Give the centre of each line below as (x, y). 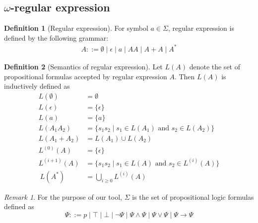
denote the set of (215, 66)
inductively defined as (37, 86)
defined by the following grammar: (56, 37)
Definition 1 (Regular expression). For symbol (76, 28)
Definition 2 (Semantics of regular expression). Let (83, 66)
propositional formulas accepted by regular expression (86, 76)
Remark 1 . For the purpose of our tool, (63, 196)
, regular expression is (201, 28)
